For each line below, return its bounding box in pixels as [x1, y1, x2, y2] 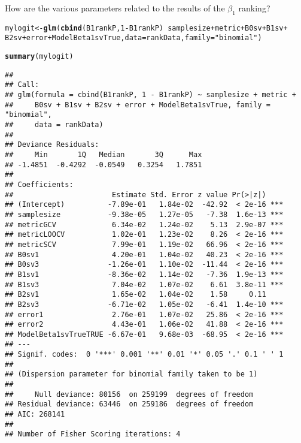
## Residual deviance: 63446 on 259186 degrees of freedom [5, 400, 254, 409]
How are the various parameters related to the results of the [5, 2, 225, 14]
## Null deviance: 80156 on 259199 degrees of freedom [5, 390, 254, 399]
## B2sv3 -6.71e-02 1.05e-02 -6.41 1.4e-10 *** [5, 300, 284, 309]
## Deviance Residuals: [5, 140, 99, 149]
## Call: [5, 80, 39, 89]
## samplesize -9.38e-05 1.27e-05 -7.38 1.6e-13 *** [5, 210, 284, 219]
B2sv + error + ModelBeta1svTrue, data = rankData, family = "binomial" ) [5, 34, 262, 43]
